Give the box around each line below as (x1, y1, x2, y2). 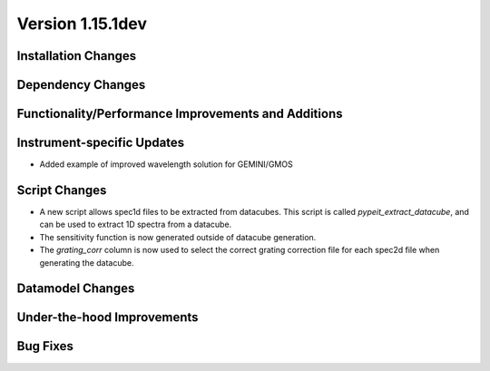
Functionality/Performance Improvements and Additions (16, 106, 343, 122)
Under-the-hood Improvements (16, 309, 199, 326)
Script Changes (16, 182, 107, 198)
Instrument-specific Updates (16, 135, 185, 151)
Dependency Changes (16, 77, 146, 93)
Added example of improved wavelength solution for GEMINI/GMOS (39, 159, 294, 170)
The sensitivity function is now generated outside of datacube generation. (39, 231, 317, 242)
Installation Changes (16, 48, 137, 63)
